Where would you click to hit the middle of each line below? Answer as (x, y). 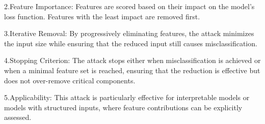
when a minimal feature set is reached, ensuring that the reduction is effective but (132, 70)
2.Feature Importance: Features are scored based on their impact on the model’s (129, 6)
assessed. (18, 117)
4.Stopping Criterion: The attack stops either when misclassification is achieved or (132, 60)
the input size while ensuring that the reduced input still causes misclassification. (131, 43)
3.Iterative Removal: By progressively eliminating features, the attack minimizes (129, 33)
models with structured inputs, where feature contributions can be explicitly (123, 107)
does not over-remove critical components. (70, 80)
